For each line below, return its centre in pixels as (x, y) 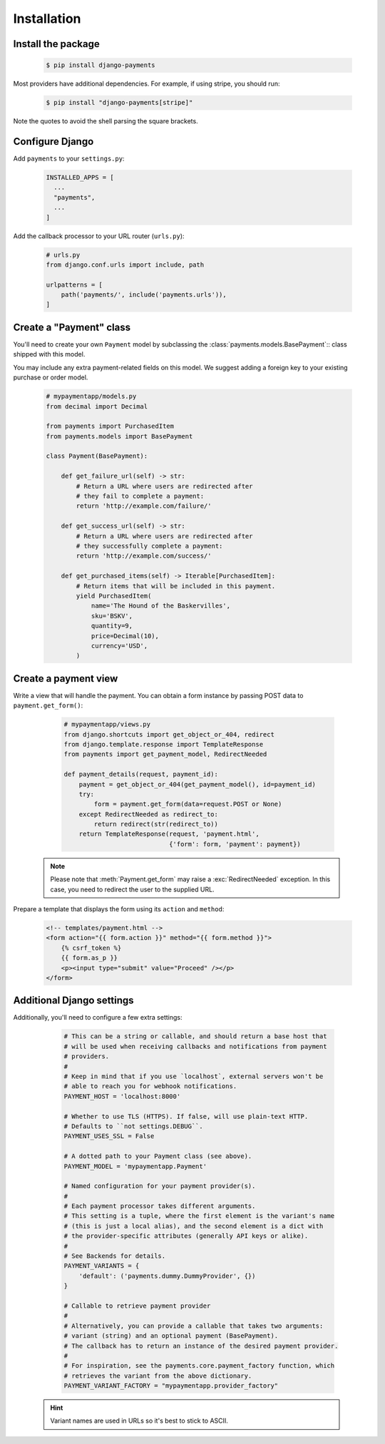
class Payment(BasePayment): (97, 456)
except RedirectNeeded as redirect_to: (149, 814)
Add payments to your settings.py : (69, 159)
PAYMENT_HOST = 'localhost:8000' (122, 1096)
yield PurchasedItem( (114, 596)
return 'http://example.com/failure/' (144, 506)
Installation (47, 19)
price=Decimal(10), (125, 636)
